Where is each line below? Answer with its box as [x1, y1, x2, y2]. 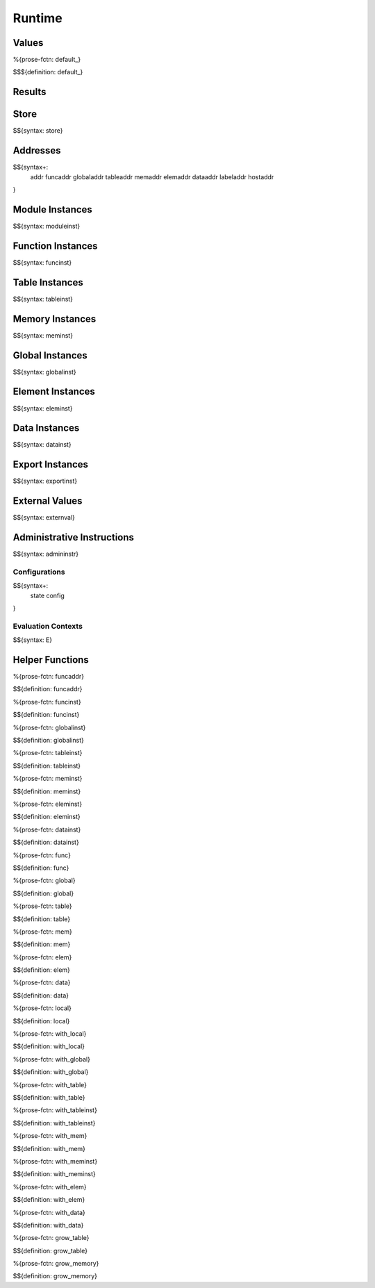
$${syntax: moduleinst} [12, 222, 81, 230]
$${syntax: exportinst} [12, 477, 78, 486]
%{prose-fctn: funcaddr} [12, 672, 85, 681]
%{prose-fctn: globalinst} [12, 723, 86, 732]
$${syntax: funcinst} [12, 258, 72, 267]
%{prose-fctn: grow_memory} [12, 1260, 99, 1268]
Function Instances [12, 240, 98, 251]
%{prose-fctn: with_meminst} [12, 1157, 98, 1165]
